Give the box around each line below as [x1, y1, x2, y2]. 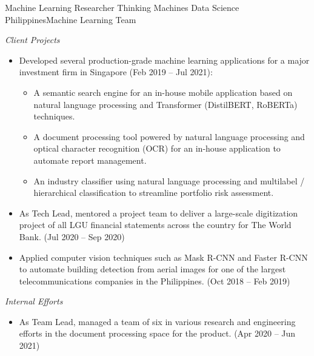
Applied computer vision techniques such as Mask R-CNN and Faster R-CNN [19, 250, 308, 263]
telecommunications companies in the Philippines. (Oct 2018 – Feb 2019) [19, 274, 290, 287]
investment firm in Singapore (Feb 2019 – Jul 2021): [19, 65, 213, 78]
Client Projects [5, 33, 60, 46]
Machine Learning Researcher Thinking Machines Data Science [5, 1, 239, 13]
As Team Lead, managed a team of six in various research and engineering [19, 315, 296, 327]
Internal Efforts [5, 295, 63, 307]
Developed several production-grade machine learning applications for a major [19, 53, 310, 66]
